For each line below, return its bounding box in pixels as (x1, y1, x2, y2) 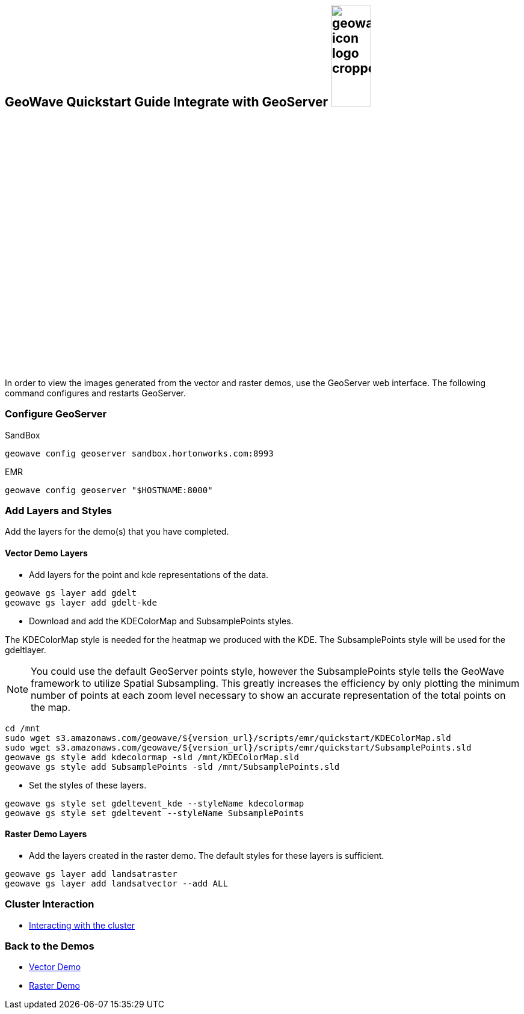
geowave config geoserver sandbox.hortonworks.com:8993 (5, 448, 274, 458)
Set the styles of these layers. (29, 779, 147, 790)
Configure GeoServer (5, 408, 107, 420)
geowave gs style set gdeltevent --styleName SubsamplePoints (5, 808, 304, 818)
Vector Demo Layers (5, 548, 88, 559)
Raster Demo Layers (5, 829, 87, 840)
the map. (31, 701, 70, 713)
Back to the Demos (5, 940, 94, 953)
